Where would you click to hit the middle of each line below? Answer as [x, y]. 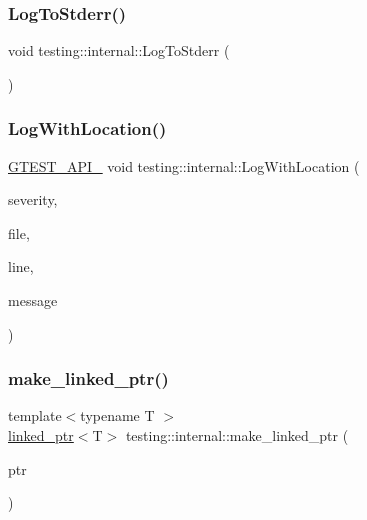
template [35, 415]
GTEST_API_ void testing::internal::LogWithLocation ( [184, 165]
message [33, 300]
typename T [117, 415]
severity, [33, 199]
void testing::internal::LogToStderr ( [119, 50]
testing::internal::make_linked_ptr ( [237, 435]
